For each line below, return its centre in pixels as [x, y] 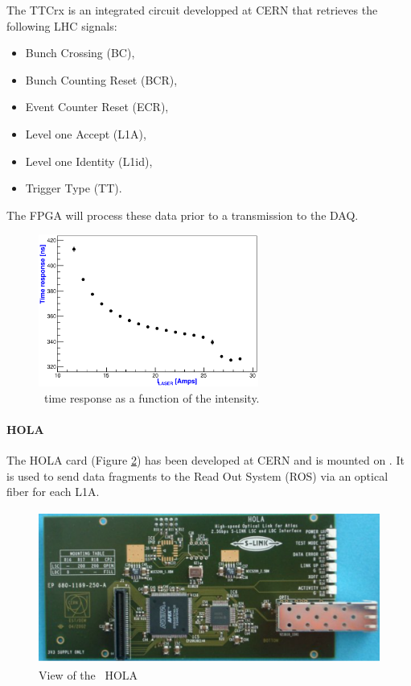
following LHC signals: [62, 25]
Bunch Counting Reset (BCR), [101, 79]
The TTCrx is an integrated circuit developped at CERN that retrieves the [192, 10]
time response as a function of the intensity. [152, 397]
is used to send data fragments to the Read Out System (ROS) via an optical [197, 475]
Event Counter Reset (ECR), [97, 107]
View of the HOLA [88, 674]
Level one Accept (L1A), [86, 133]
